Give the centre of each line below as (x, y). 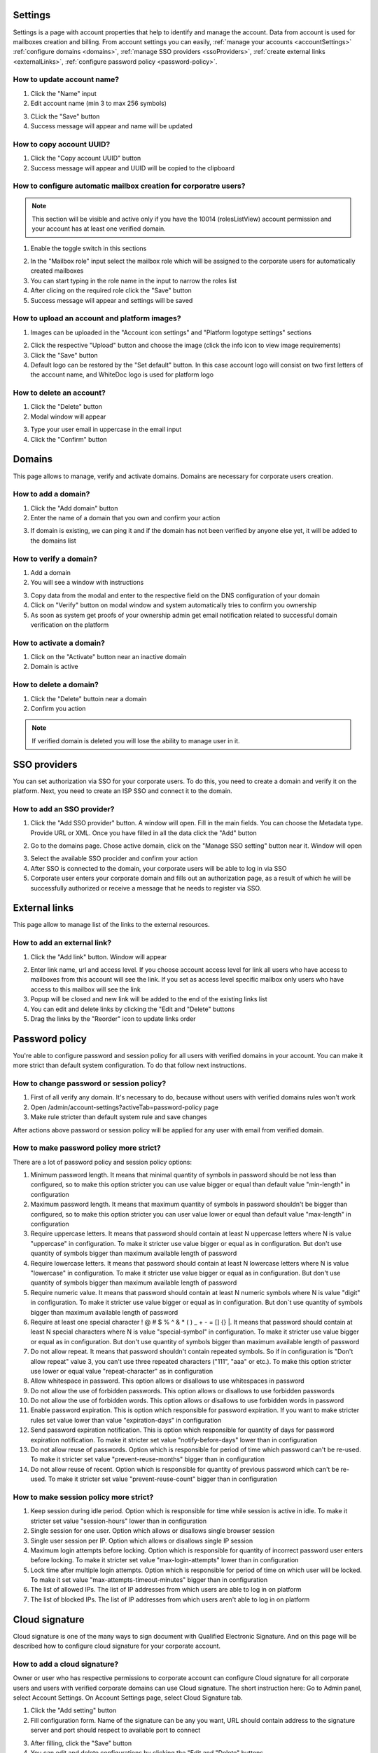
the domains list (53, 541)
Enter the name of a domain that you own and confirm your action (125, 518)
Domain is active (54, 667)
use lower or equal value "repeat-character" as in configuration (122, 1371)
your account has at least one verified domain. (99, 229)
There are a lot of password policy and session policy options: (103, 1162)
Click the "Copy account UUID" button (86, 158)
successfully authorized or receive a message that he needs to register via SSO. (146, 888)
